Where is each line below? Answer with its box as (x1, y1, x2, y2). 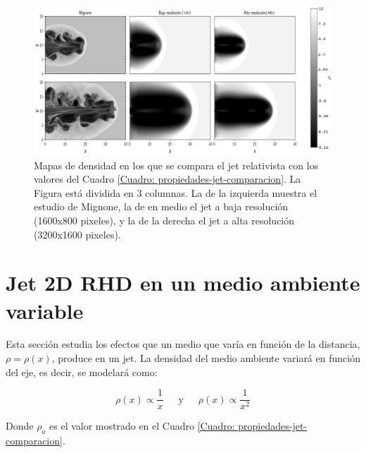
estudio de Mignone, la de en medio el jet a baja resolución (34, 199, 289, 214)
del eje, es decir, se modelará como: (6, 364, 158, 379)
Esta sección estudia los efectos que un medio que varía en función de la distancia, (6, 337, 360, 351)
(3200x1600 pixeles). (34, 226, 121, 241)
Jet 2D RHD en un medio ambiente (6, 268, 360, 297)
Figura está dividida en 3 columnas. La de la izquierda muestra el (34, 185, 317, 200)
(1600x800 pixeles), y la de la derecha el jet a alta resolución (34, 212, 295, 227)
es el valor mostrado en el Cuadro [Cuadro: (49, 418, 235, 433)
